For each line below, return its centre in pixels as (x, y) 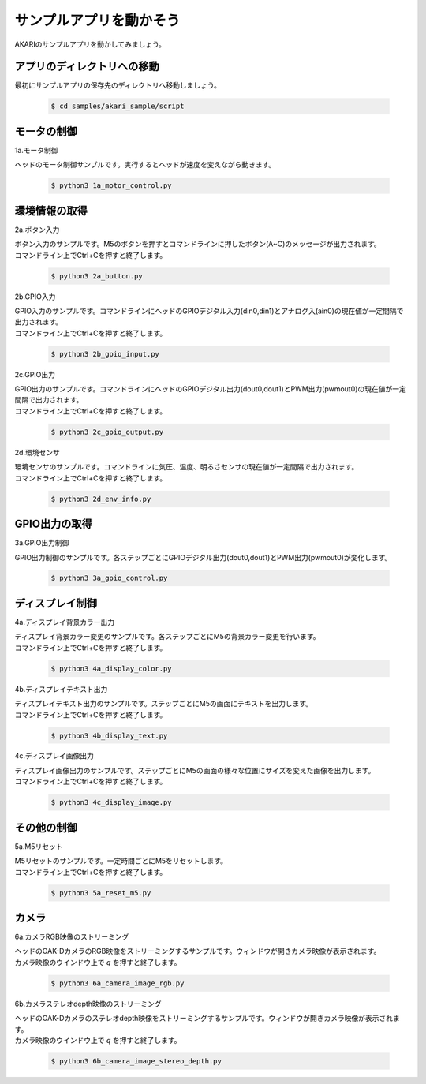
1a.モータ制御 (36, 150)
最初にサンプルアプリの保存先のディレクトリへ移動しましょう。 (118, 85)
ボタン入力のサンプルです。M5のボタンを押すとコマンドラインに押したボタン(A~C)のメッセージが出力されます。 (198, 244)
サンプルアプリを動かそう (97, 21)
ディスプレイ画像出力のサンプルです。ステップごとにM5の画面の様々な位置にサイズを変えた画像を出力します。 (195, 770)
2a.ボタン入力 (37, 230)
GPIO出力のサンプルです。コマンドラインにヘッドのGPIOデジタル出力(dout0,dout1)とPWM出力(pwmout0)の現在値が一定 (210, 389)
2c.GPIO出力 (35, 374)
